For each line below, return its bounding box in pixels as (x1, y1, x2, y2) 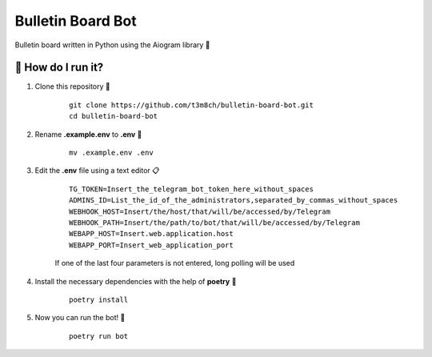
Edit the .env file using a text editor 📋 (34, 166, 160, 175)
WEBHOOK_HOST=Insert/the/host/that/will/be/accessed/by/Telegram (69, 207, 331, 216)
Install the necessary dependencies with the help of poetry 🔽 (34, 276, 237, 286)
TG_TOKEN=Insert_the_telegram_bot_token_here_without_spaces (69, 184, 314, 194)
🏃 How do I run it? (14, 61, 104, 74)
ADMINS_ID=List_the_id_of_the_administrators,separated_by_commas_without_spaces (69, 196, 398, 205)
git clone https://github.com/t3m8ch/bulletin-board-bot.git (69, 100, 314, 110)
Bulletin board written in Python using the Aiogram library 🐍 (14, 40, 211, 50)
